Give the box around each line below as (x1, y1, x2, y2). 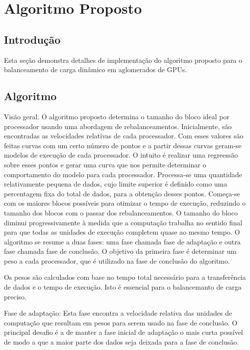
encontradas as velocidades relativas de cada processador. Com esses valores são (4, 131, 244, 141)
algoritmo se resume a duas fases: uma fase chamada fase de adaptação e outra (4, 236, 241, 246)
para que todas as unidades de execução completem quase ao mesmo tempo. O (4, 227, 240, 237)
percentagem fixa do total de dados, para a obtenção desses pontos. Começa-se (4, 188, 240, 198)
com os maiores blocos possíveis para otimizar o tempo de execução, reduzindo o (4, 198, 246, 208)
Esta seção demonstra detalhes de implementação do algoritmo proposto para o (4, 54, 243, 65)
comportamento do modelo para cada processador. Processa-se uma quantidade (4, 169, 242, 179)
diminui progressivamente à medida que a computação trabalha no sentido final (4, 217, 243, 227)
